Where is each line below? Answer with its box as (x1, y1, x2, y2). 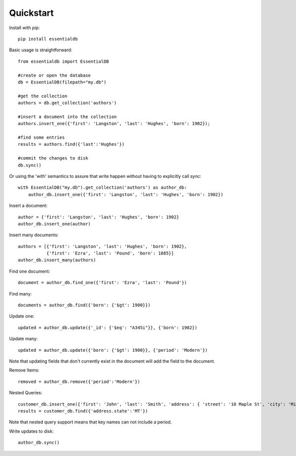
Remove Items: (9, 367, 39, 373)
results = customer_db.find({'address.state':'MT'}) (18, 408, 148, 414)
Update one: (9, 313, 35, 319)
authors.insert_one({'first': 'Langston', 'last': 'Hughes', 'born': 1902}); (18, 121, 211, 126)
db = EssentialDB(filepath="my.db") (18, 79, 107, 85)
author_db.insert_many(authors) (18, 257, 96, 263)
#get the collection (18, 93, 68, 99)
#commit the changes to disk (18, 156, 88, 161)
